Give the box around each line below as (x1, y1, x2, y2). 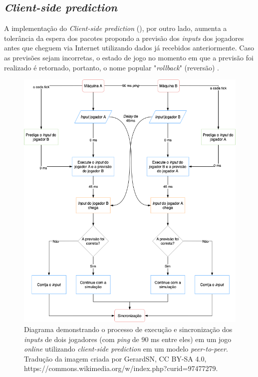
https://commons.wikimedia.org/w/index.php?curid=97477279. (24, 363, 218, 374)
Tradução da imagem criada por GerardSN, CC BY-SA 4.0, (24, 353, 207, 364)
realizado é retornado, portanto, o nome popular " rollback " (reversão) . (4, 62, 219, 72)
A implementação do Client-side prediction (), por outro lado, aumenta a (4, 23, 227, 33)
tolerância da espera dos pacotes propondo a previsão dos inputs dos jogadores (4, 32, 244, 43)
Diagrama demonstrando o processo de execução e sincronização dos (24, 324, 233, 335)
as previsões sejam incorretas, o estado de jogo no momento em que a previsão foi (4, 52, 254, 62)
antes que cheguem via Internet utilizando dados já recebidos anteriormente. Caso (4, 42, 254, 53)
